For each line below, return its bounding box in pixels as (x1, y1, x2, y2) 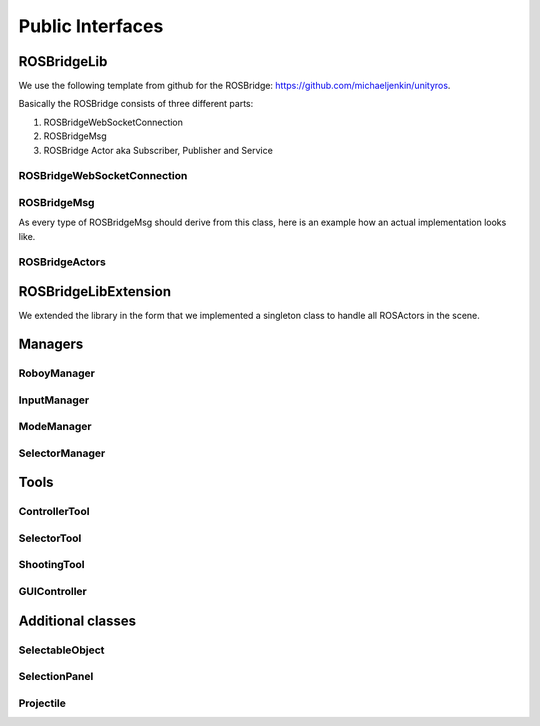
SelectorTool (18, 531, 82, 545)
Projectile (18, 696, 67, 710)
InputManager (18, 393, 90, 407)
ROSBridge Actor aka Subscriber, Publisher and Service (43, 144, 274, 156)
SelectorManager (18, 446, 106, 460)
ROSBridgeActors (18, 255, 107, 269)
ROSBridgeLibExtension (18, 283, 172, 300)
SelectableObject (18, 643, 105, 657)
